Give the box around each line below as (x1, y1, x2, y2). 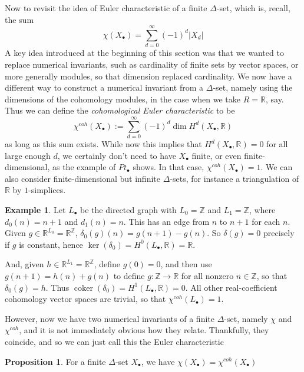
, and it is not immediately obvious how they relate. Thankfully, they (19, 324, 269, 336)
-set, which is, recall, (216, 2, 290, 14)
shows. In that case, (133, 161, 204, 173)
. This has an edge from (123, 215, 210, 227)
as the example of (52, 161, 116, 173)
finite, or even (191, 149, 242, 161)
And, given (5, 258, 44, 270)
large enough (5, 149, 51, 161)
